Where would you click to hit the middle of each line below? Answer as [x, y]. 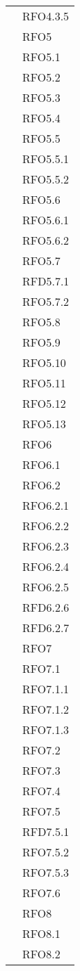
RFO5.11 [44, 383]
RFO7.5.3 [46, 872]
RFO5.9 [41, 342]
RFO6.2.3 [46, 546]
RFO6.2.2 [46, 526]
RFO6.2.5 [46, 587]
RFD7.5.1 [46, 831]
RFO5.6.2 [46, 240]
